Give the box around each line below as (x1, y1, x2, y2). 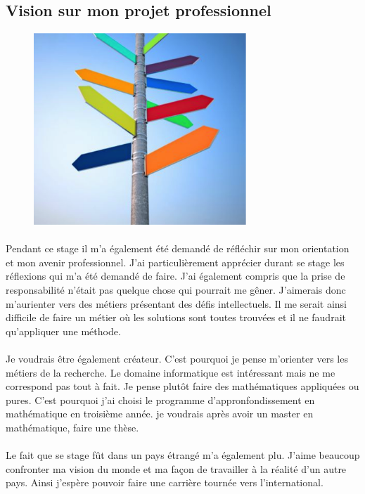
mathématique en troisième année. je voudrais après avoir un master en (6, 406, 314, 421)
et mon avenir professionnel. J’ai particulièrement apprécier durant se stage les (6, 254, 345, 269)
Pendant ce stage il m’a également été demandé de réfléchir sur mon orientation (6, 241, 350, 256)
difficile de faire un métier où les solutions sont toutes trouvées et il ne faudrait (6, 310, 346, 325)
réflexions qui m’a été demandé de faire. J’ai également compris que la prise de (6, 268, 345, 283)
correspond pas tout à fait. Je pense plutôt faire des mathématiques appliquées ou (6, 379, 359, 394)
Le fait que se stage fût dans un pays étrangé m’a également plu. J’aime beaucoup (6, 448, 360, 462)
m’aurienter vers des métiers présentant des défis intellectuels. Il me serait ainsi (6, 296, 347, 311)
